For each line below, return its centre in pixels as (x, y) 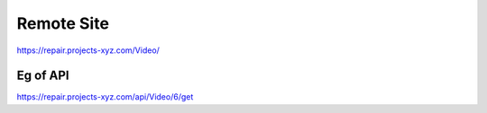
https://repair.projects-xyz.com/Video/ (88, 50)
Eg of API (43, 76)
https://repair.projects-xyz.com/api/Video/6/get (105, 97)
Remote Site (63, 23)
